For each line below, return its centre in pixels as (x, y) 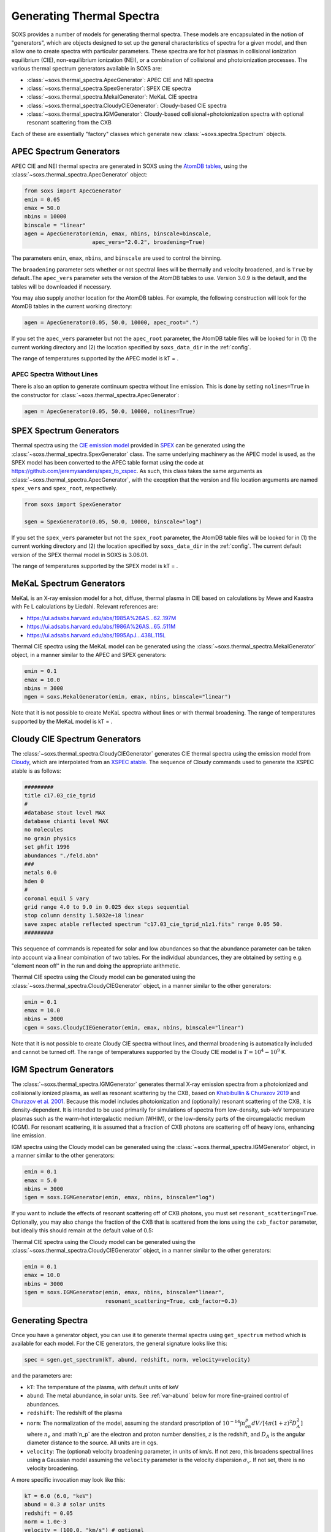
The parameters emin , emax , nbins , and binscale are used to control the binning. (116, 258)
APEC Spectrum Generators (66, 151)
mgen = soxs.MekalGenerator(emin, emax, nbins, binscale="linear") (128, 697)
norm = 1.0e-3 (45, 1522)
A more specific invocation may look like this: (68, 1479)
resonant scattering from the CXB (69, 123)
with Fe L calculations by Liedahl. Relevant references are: (85, 607)
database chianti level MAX (66, 821)
